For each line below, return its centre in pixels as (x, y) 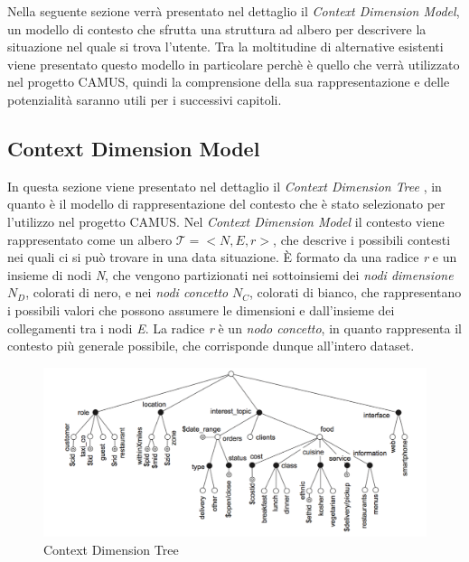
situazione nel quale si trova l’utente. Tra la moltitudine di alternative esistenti (225, 47)
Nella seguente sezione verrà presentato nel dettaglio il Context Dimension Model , (234, 11)
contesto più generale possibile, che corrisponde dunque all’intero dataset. (211, 346)
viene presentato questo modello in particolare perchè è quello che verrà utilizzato (234, 64)
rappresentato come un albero (90, 239)
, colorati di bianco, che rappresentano (355, 292)
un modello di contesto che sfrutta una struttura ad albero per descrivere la (217, 28)
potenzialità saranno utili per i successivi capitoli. (145, 99)
